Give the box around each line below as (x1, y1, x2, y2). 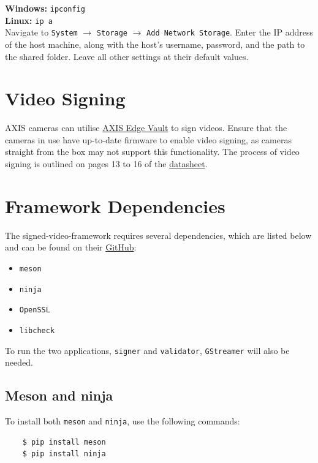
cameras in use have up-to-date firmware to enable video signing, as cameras (5, 133, 292, 146)
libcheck (19, 326, 55, 335)
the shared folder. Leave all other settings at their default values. (5, 50, 249, 62)
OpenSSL (19, 306, 50, 315)
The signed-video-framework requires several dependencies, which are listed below (5, 228, 312, 241)
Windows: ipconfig (5, 2, 86, 14)
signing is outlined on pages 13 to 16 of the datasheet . (5, 157, 208, 170)
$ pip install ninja (22, 450, 106, 459)
